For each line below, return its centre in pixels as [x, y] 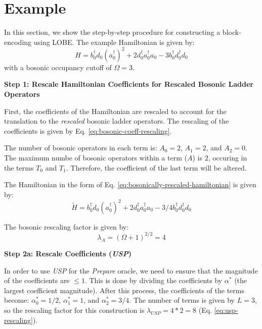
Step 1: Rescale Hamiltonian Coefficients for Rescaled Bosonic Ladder [129, 84]
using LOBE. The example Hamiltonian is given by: [114, 42]
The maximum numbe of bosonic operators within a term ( [96, 157]
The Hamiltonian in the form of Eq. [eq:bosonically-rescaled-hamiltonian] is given [130, 184]
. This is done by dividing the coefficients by [154, 280]
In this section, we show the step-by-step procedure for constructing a [112, 32]
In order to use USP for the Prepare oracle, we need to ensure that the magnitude [131, 270]
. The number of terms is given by [182, 300]
